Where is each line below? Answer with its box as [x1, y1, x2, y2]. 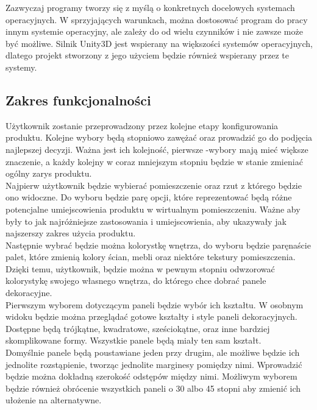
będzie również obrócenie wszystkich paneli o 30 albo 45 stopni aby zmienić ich [5, 381, 301, 394]
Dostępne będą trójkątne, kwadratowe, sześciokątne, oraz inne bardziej [5, 322, 270, 334]
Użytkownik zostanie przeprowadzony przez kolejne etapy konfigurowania [5, 119, 279, 132]
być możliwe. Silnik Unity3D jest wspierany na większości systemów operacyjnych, [5, 37, 313, 49]
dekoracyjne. [5, 286, 52, 299]
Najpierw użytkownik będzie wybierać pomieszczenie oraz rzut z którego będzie [5, 178, 302, 191]
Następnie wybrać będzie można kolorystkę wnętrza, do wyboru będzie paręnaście [5, 238, 311, 251]
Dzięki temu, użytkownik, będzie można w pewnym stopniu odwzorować [5, 262, 275, 275]
